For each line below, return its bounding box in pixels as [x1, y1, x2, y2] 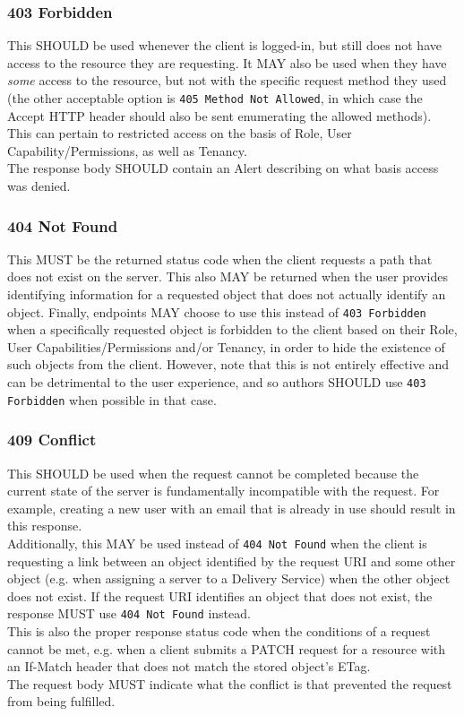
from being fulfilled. [7, 692, 116, 711]
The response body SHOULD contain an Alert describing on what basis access [7, 159, 439, 177]
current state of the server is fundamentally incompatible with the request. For [7, 481, 440, 500]
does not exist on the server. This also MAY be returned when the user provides [7, 267, 448, 286]
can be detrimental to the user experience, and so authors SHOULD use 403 [7, 373, 426, 392]
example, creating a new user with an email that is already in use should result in [7, 498, 456, 517]
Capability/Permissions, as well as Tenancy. [7, 141, 247, 160]
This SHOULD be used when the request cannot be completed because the [7, 463, 419, 482]
